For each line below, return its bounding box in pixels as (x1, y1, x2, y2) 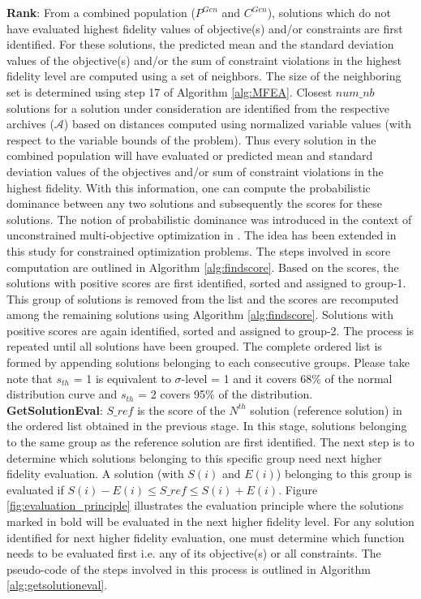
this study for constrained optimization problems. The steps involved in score (6, 242, 391, 259)
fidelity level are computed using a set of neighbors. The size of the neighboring (6, 67, 402, 84)
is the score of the (137, 401, 226, 418)
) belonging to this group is (276, 465, 412, 482)
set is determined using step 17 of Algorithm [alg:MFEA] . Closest (6, 83, 333, 100)
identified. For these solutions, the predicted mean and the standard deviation (6, 36, 394, 53)
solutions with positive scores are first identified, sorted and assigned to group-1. (6, 274, 406, 291)
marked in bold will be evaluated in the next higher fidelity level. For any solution (6, 513, 415, 529)
